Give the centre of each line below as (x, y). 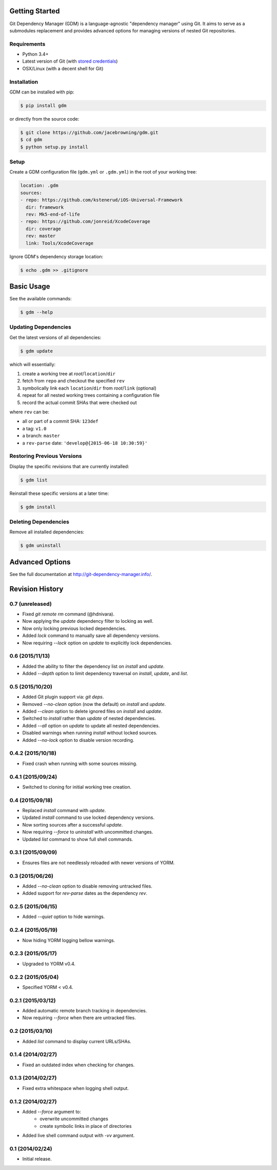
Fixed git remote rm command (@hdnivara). (68, 614)
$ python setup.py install (54, 147)
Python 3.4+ (35, 54)
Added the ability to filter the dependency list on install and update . (94, 666)
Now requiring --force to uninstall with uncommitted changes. (88, 832)
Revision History (36, 589)
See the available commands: (41, 299)
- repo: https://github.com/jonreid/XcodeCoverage (85, 222)
